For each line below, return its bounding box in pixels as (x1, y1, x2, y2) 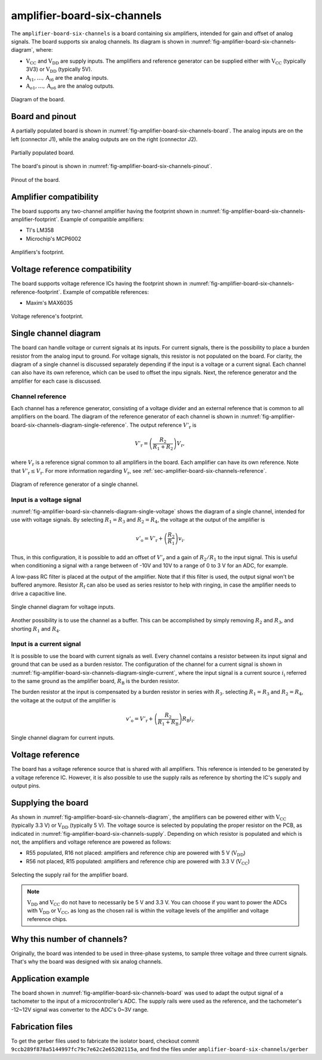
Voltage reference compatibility (11, 264, 132, 274)
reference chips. (27, 915, 68, 922)
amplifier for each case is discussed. (11, 377, 101, 385)
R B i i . (182, 715, 195, 724)
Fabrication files (11, 1021, 73, 1031)
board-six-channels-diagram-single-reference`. (11, 421, 128, 429)
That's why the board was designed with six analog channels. (11, 958, 163, 965)
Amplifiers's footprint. (11, 249, 65, 256)
